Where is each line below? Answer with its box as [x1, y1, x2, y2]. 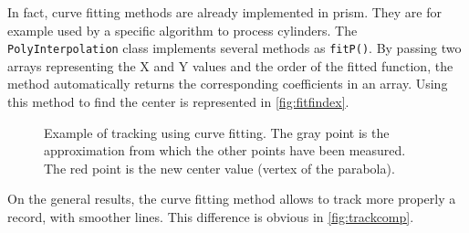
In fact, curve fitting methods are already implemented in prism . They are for [7, 3, 443, 21]
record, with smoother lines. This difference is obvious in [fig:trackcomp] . [7, 207, 414, 226]
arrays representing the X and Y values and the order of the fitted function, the [7, 56, 453, 75]
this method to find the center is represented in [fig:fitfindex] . [7, 92, 349, 111]
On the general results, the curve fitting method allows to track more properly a [7, 189, 456, 208]
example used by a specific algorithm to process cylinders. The [7, 20, 358, 39]
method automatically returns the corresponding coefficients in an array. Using [7, 74, 448, 93]
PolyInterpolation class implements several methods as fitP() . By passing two [7, 38, 462, 58]
